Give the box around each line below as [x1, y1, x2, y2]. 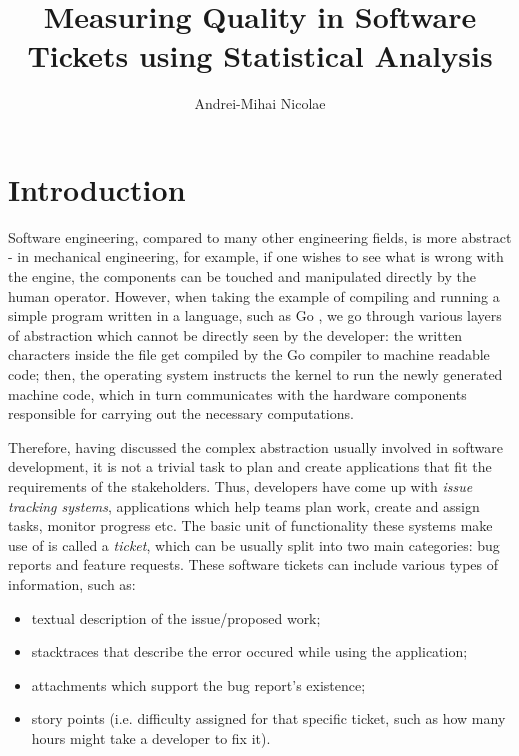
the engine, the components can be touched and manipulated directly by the [8, 266, 476, 287]
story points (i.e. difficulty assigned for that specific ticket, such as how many [31, 708, 506, 729]
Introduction [8, 168, 186, 209]
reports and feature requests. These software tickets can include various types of [8, 554, 499, 575]
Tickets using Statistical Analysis [27, 35, 493, 76]
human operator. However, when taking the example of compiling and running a [8, 285, 500, 306]
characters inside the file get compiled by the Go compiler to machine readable [8, 344, 490, 365]
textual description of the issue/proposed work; [31, 607, 321, 628]
